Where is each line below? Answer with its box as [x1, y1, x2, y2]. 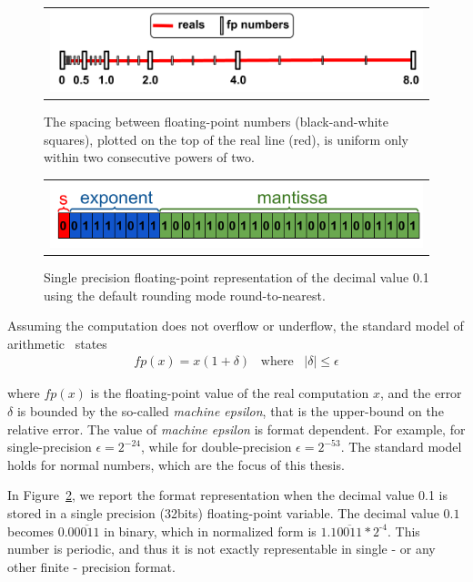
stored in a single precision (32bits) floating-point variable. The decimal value [7, 504, 439, 523]
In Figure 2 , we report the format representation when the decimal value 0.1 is [7, 485, 448, 505]
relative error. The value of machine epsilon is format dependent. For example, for [7, 419, 466, 438]
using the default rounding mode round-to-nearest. [44, 285, 326, 304]
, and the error [380, 383, 462, 403]
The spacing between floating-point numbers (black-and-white [44, 112, 388, 131]
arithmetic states [7, 333, 107, 352]
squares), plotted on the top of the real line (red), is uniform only [44, 129, 408, 148]
